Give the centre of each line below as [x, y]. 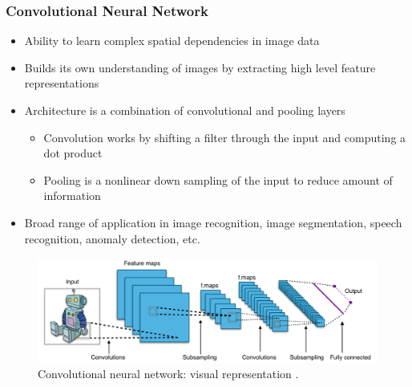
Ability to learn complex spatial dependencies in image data [172, 41]
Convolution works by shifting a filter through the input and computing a [225, 137]
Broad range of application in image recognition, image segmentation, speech [213, 222]
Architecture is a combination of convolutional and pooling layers [185, 110]
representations [62, 83]
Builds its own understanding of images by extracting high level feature [200, 67]
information [72, 196]
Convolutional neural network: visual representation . [168, 374]
